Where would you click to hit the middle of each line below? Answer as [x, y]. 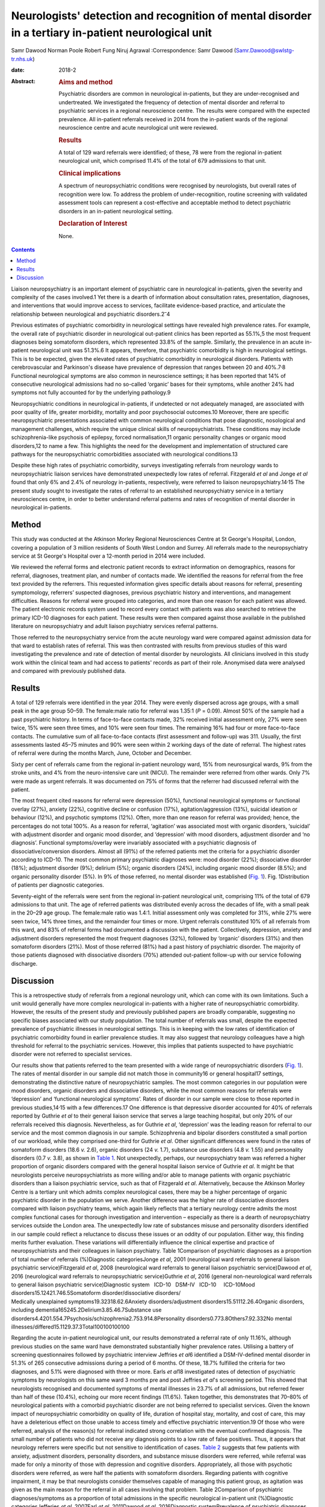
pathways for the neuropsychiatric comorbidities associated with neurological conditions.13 [124, 455]
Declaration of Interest [93, 224]
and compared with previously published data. [69, 671]
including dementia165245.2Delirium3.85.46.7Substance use [86, 1310]
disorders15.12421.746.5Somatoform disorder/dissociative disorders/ [96, 1293]
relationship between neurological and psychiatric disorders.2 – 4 [91, 313]
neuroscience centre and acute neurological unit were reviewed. [138, 127]
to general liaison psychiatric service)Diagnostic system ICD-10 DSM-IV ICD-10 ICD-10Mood [133, 1285]
